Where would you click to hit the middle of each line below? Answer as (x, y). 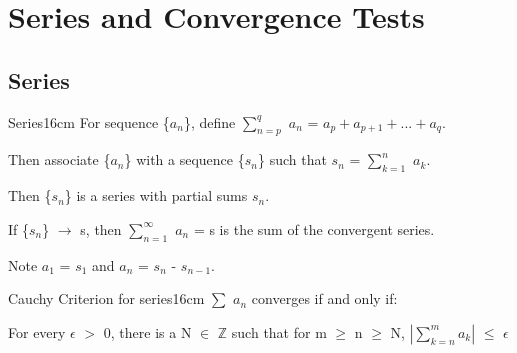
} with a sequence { (184, 159)
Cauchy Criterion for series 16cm (106, 298)
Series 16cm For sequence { (89, 121)
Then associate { (59, 159)
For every (37, 331)
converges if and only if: (324, 298)
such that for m (279, 331)
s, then (101, 228)
